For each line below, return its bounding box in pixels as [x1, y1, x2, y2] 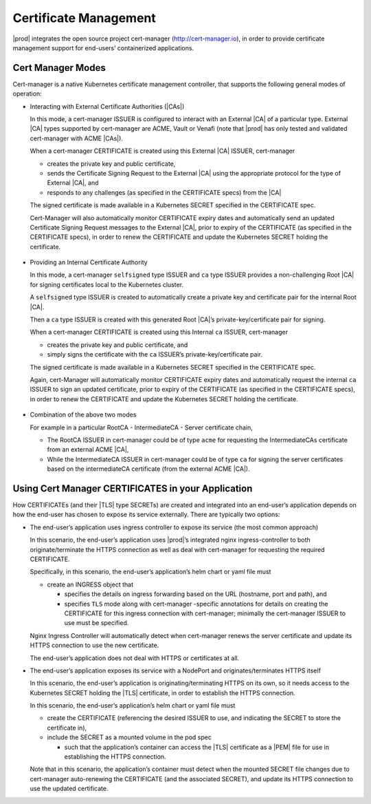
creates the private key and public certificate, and [47, 341, 188, 349]
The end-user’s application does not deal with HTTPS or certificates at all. [30, 654, 240, 662]
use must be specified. [64, 619, 129, 627]
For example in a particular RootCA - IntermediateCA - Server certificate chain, [30, 423, 254, 432]
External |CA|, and [47, 179, 99, 187]
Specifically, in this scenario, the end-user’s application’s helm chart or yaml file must [30, 568, 271, 576]
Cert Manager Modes [12, 62, 106, 74]
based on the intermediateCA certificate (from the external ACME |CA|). [47, 465, 250, 473]
